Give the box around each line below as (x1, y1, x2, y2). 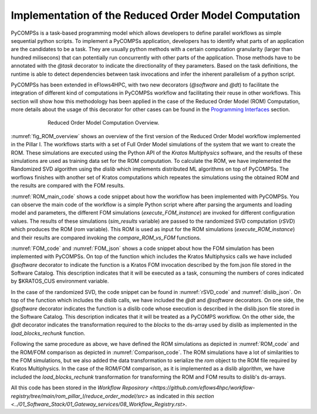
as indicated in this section (149, 392, 214, 399)
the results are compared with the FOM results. (11, 182, 125, 189)
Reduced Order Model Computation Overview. (48, 119, 160, 126)
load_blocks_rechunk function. (11, 329, 86, 336)
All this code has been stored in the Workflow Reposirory (11, 384, 149, 391)
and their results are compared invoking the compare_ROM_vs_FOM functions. (11, 234, 201, 241)
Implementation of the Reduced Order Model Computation (11, 9, 301, 22)
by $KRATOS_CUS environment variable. (11, 278, 109, 285)
